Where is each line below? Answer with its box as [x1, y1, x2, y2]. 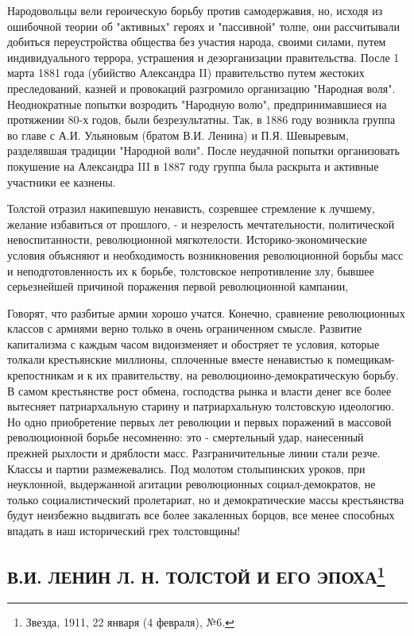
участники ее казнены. [7, 173, 116, 190]
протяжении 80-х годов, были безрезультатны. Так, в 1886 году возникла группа [7, 111, 396, 128]
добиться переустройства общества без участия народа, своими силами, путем [7, 33, 386, 50]
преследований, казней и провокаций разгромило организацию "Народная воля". [7, 79, 396, 96]
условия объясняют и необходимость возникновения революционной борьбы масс [7, 246, 404, 263]
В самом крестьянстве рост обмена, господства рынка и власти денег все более [7, 382, 392, 399]
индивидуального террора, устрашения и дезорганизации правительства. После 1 [7, 48, 400, 65]
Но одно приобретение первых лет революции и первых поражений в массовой [7, 413, 392, 430]
